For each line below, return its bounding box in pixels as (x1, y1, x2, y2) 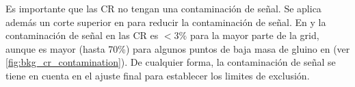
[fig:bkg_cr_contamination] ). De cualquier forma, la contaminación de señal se (5, 55, 336, 69)
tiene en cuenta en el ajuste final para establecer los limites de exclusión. (5, 68, 310, 82)
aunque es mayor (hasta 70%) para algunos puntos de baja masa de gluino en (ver (5, 41, 350, 55)
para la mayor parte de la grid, (189, 28, 319, 42)
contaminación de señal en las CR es (5, 28, 159, 42)
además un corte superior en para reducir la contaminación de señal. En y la (5, 14, 326, 29)
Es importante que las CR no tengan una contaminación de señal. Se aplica (5, 1, 321, 15)
